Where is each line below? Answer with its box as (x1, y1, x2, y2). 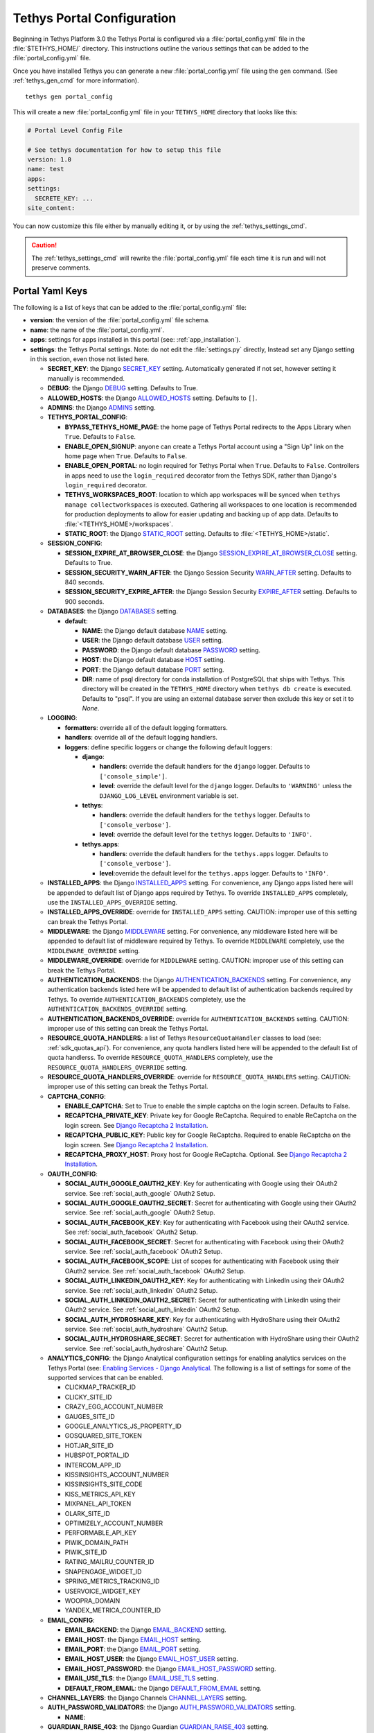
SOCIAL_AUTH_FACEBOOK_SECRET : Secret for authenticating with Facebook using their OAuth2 (64, 1237, 344, 1246)
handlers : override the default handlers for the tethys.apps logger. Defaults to (99, 849, 328, 857)
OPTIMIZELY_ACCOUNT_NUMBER (64, 1519, 163, 1527)
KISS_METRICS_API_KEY (64, 1490, 136, 1498)
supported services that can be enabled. (47, 1373, 163, 1382)
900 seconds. (64, 597, 105, 606)
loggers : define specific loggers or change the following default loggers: (64, 742, 273, 751)
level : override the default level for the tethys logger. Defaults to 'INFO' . (99, 830, 312, 839)
